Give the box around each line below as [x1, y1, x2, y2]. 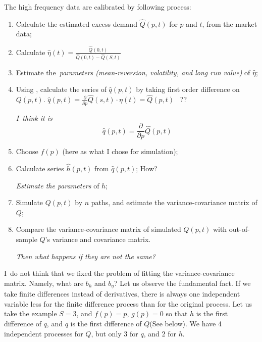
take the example [4, 308, 57, 319]
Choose [16, 146, 38, 157]
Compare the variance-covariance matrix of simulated [16, 224, 181, 234]
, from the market [202, 18, 257, 29]
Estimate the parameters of [16, 180, 99, 190]
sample [16, 234, 37, 245]
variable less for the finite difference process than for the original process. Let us [4, 298, 252, 309]
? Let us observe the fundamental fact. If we [114, 277, 251, 288]
